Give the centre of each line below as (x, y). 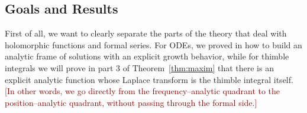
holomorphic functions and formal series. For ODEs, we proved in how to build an (153, 44)
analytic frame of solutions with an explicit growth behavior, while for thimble (147, 56)
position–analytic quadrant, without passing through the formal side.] (131, 102)
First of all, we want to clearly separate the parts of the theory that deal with (146, 33)
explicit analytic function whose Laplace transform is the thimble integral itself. (149, 79)
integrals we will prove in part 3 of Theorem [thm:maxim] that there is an (139, 67)
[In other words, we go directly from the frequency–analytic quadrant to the (143, 91)
